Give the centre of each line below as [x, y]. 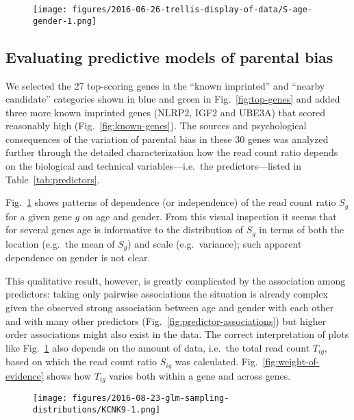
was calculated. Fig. [216, 362]
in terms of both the [302, 229]
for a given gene [39, 216]
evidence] [25, 375]
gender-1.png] [65, 21]
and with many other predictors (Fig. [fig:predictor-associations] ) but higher [166, 320]
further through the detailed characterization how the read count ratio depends [172, 152]
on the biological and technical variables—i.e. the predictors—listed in [154, 166]
